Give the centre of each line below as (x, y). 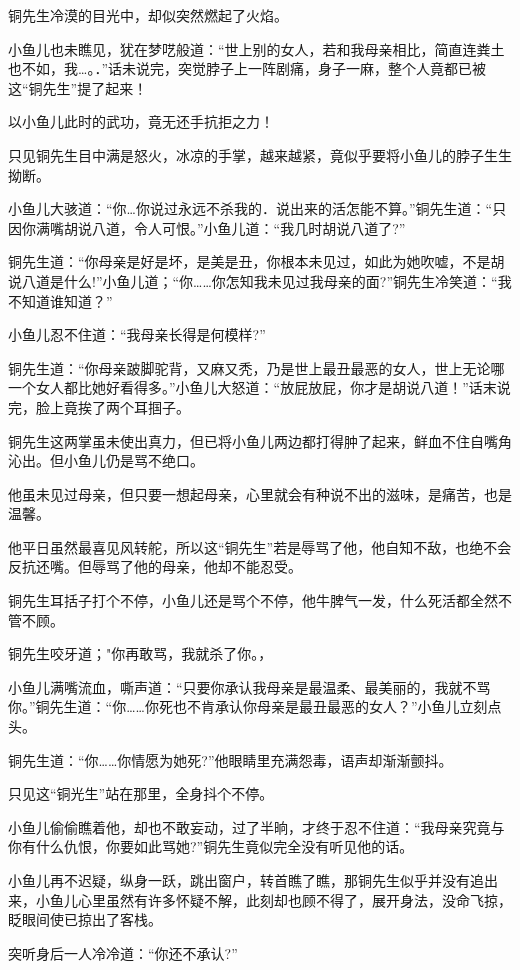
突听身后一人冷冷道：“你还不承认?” (123, 952)
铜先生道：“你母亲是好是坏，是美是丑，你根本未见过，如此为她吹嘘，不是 (249, 261)
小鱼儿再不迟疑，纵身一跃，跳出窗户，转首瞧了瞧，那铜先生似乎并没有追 (246, 880)
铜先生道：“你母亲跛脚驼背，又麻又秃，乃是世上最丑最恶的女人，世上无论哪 (256, 367)
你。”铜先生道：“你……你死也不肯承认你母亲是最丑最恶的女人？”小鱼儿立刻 (248, 706)
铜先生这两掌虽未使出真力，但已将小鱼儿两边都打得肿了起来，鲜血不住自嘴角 (260, 440)
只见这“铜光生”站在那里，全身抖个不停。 (141, 793)
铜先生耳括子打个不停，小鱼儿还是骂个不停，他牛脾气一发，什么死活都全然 (253, 600)
